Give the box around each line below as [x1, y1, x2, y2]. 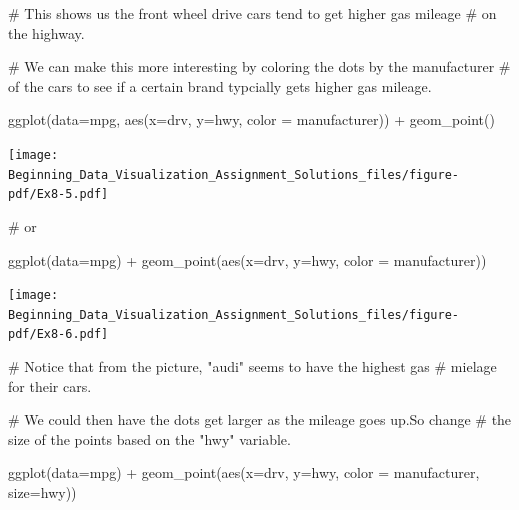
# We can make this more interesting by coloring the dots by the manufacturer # [8, 56, 511, 77]
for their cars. [8, 375, 92, 396]
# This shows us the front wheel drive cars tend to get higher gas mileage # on [8, 3, 497, 23]
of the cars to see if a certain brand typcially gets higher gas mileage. [8, 75, 432, 96]
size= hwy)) [8, 482, 77, 503]
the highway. [8, 22, 85, 43]
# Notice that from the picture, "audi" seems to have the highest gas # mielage [8, 356, 497, 377]
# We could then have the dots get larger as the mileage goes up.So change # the [8, 409, 512, 430]
